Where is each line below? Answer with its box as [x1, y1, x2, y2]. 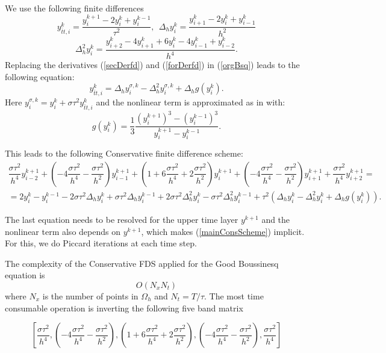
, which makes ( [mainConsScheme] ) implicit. [141, 225, 305, 237]
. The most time [204, 289, 264, 302]
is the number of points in [42, 289, 139, 302]
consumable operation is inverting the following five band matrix [5, 301, 243, 314]
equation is [5, 269, 45, 281]
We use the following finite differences [5, 2, 144, 14]
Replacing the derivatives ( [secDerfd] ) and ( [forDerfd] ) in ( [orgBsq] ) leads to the [5, 58, 300, 71]
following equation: [5, 70, 75, 83]
